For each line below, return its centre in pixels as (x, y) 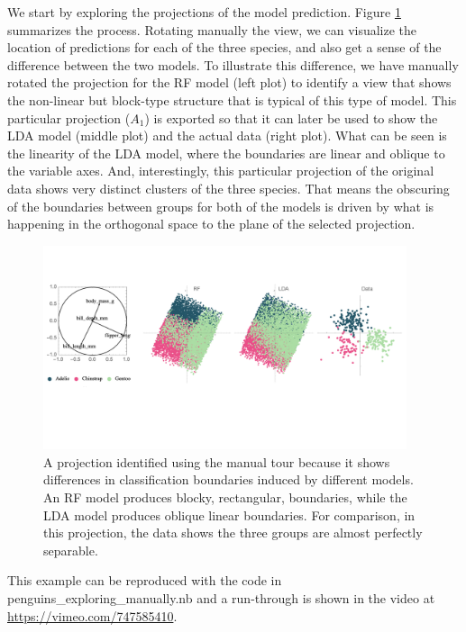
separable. (71, 550)
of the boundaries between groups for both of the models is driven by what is (221, 206)
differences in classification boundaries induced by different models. (228, 479)
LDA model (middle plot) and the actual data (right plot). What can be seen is (227, 135)
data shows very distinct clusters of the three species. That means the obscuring (228, 188)
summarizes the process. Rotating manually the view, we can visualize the (212, 29)
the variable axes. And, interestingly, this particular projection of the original (221, 171)
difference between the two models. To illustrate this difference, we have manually (233, 64)
